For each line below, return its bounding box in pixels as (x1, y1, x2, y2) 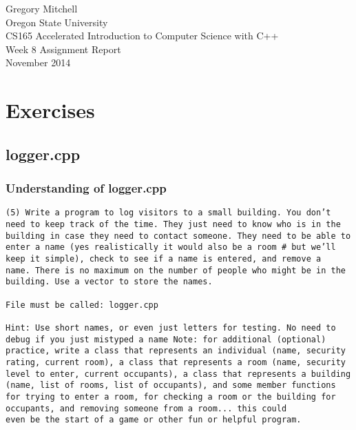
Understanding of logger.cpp (6, 179, 167, 197)
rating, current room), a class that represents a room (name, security (6, 357, 346, 367)
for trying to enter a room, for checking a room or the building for (6, 391, 336, 402)
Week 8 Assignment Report (6, 41, 121, 56)
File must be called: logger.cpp (6, 300, 158, 310)
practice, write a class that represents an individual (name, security (6, 346, 346, 356)
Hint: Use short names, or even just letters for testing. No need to (6, 322, 336, 333)
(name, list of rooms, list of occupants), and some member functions (6, 380, 336, 391)
